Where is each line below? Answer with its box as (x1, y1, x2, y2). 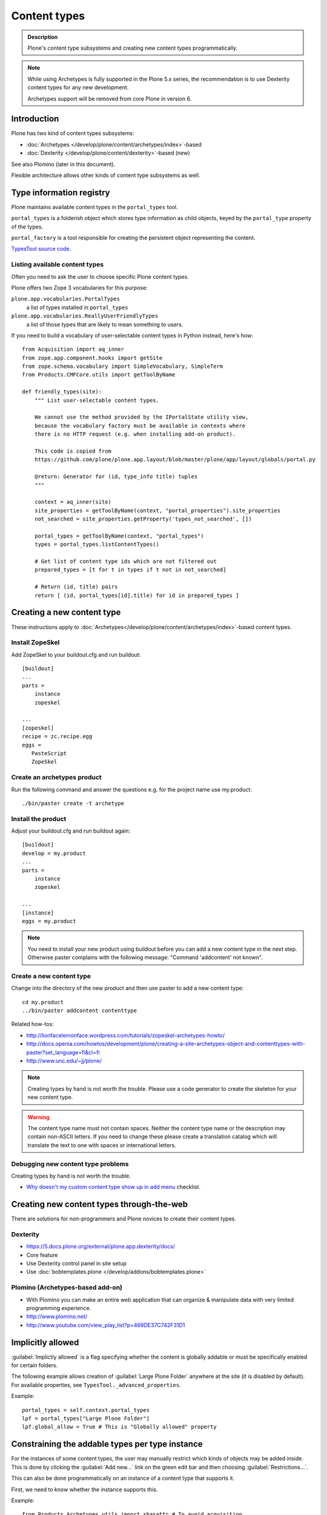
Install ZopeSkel (11, 638, 60, 647)
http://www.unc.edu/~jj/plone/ (26, 1057, 102, 1064)
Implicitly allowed (11, 1337, 79, 1348)
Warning (27, 1113, 50, 1120)
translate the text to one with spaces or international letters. (27, 1141, 177, 1148)
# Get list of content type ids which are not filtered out (34, 558, 217, 565)
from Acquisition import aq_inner (22, 346, 124, 353)
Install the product (11, 814, 67, 823)
